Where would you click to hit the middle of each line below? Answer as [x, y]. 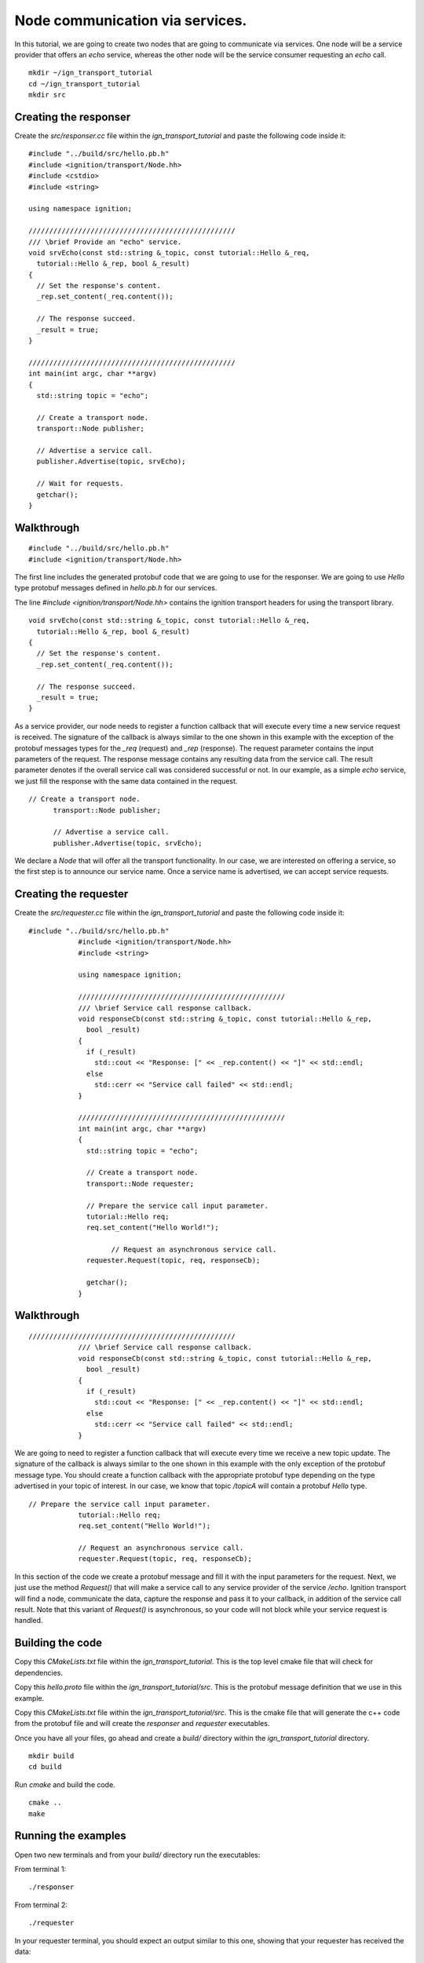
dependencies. [38, 1672]
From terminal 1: [40, 1869]
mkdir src [47, 95]
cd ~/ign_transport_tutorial [84, 84]
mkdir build [51, 1756]
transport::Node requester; [141, 1183]
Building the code [58, 1643]
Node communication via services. [131, 20]
